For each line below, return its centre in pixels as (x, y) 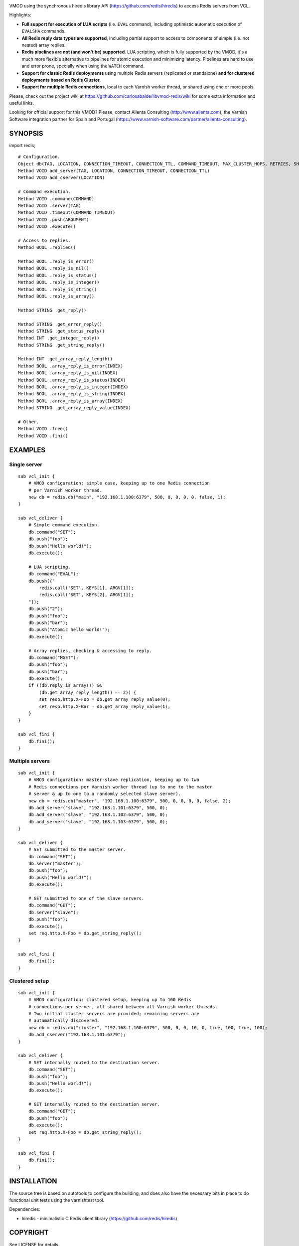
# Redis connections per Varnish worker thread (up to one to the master (120, 787)
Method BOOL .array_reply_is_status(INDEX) (72, 380)
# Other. (29, 422)
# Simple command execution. (64, 525)
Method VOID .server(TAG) (50, 205)
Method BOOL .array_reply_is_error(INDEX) (71, 366)
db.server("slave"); (53, 912)
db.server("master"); (55, 864)
